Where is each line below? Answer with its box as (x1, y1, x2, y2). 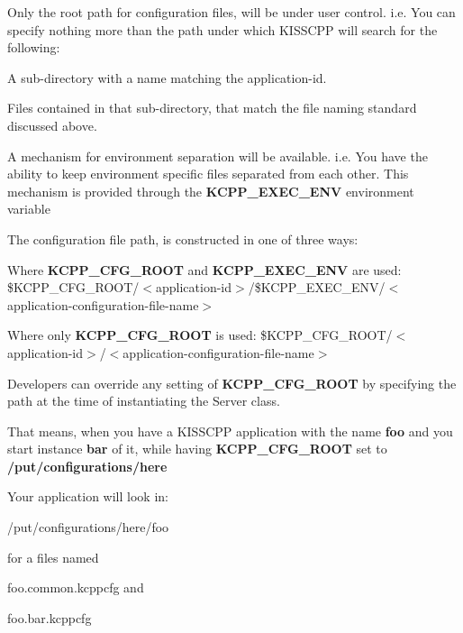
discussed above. (7, 115, 97, 134)
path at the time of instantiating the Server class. (7, 391, 280, 410)
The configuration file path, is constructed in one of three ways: (7, 229, 359, 248)
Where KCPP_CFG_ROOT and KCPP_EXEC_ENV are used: (7, 260, 402, 279)
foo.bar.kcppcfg (7, 608, 92, 627)
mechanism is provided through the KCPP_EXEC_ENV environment (7, 181, 414, 200)
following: (7, 38, 60, 57)
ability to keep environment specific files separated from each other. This (7, 164, 409, 183)
